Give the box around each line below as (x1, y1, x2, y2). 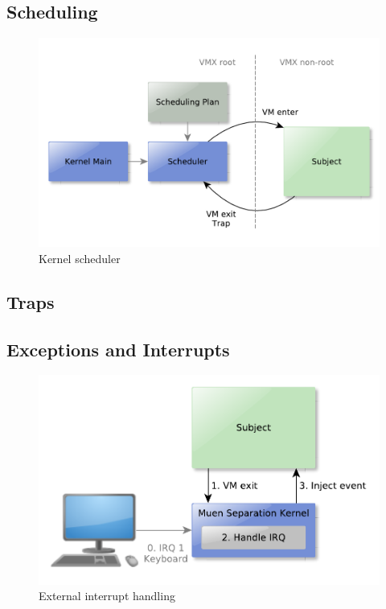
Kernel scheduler (39, 249, 121, 266)
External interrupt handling (39, 587, 175, 604)
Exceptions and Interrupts (6, 336, 230, 361)
